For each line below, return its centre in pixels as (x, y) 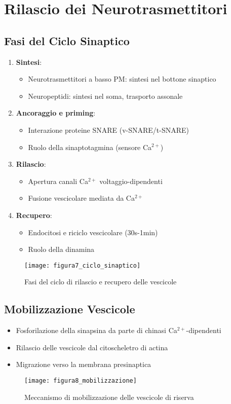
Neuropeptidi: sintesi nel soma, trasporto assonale (105, 96)
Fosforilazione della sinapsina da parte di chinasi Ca (97, 330)
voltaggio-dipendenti (131, 181)
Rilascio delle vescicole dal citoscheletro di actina (92, 347)
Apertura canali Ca (58, 181)
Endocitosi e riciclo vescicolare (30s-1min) (93, 232)
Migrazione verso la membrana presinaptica (84, 364)
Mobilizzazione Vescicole (70, 309)
